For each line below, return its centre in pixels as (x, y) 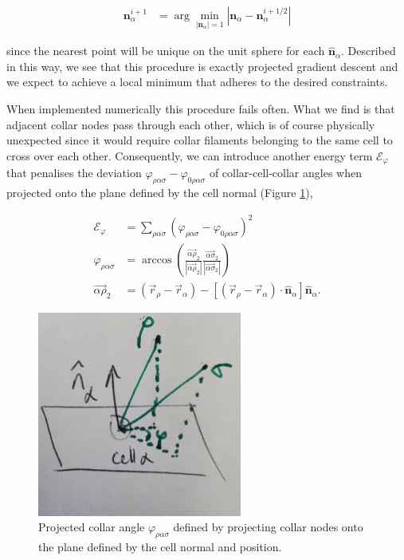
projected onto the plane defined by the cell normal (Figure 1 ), (160, 193)
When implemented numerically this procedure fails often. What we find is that (201, 109)
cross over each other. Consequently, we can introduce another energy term (190, 155)
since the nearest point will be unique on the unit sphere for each (166, 51)
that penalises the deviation (74, 173)
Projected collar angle (92, 527)
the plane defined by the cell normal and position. (160, 547)
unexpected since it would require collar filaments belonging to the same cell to (200, 140)
